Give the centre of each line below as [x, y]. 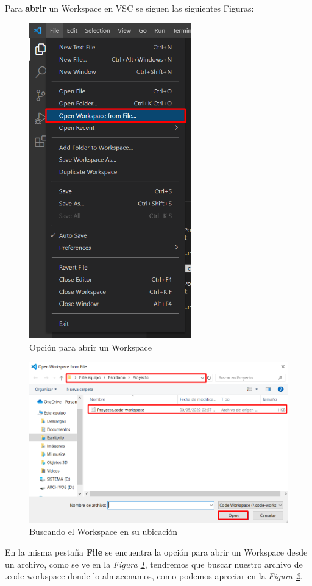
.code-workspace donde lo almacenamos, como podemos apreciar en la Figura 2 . [154, 576]
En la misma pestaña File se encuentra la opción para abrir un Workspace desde [156, 552]
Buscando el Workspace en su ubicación [104, 531]
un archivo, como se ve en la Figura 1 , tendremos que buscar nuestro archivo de [154, 564]
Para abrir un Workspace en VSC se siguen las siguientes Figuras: [129, 8]
